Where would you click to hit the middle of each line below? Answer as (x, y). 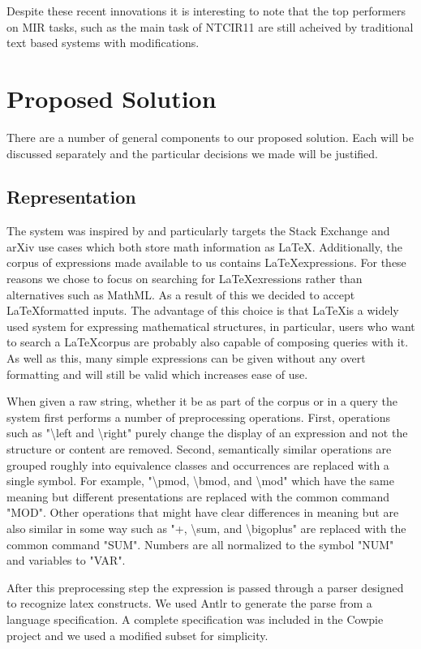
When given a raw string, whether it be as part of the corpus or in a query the (202, 401)
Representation (71, 197)
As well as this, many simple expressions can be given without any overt (186, 358)
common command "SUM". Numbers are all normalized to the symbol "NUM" (200, 544)
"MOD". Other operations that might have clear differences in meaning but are (203, 512)
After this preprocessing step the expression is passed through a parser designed (205, 587)
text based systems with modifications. (103, 43)
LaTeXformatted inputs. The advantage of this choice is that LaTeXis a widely (203, 310)
